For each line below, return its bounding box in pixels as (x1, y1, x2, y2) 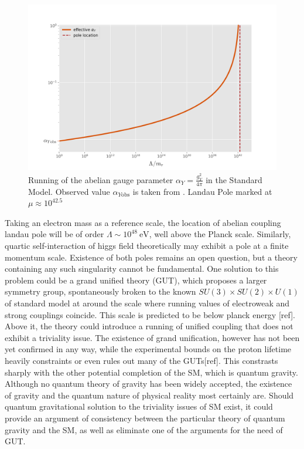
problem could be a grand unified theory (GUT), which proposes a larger (5, 274, 267, 286)
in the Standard (206, 173, 262, 185)
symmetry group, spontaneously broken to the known (5, 285, 196, 298)
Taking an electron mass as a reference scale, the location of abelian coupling (5, 216, 281, 228)
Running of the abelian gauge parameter (28, 173, 173, 185)
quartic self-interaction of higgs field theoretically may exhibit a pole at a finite (5, 239, 289, 252)
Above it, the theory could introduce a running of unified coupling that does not (5, 320, 293, 332)
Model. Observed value (28, 185, 110, 197)
